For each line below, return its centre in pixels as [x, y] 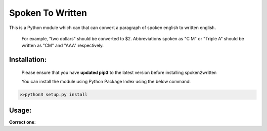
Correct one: [22, 122]
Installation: [28, 60]
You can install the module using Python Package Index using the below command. [106, 82]
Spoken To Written [48, 13]
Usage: [21, 110]
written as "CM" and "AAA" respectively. [63, 46]
